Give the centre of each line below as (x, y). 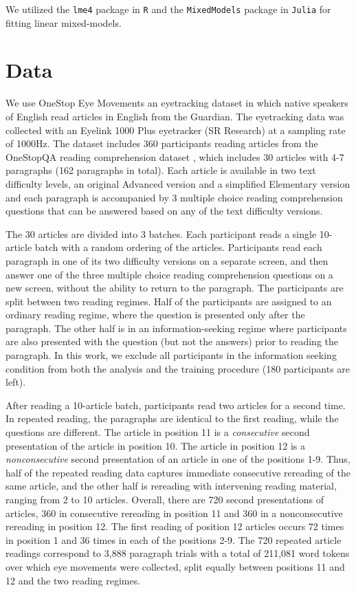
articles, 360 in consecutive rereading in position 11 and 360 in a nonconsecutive (174, 513)
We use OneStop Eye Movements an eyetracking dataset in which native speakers (177, 103)
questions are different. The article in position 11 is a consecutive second (158, 432)
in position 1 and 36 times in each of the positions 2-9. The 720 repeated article (174, 539)
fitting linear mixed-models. (64, 22)
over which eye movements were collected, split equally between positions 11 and (175, 566)
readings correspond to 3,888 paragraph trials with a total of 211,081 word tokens (178, 553)
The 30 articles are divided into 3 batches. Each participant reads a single (161, 233)
